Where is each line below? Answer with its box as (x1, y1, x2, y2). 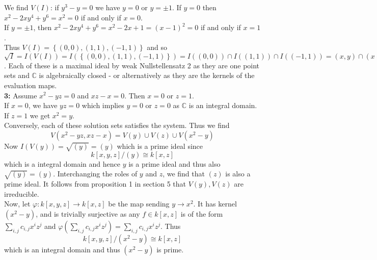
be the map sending (108, 198, 170, 209)
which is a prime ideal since (117, 140, 203, 151)
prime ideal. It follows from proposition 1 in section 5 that (4, 178, 186, 189)
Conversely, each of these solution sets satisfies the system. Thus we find (4, 120, 230, 131)
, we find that (163, 168, 205, 179)
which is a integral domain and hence (4, 158, 121, 169)
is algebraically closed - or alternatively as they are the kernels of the (39, 70, 255, 81)
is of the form (180, 208, 223, 219)
